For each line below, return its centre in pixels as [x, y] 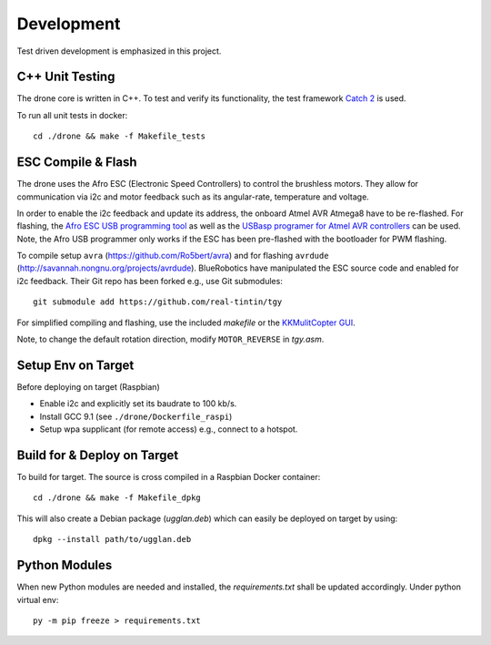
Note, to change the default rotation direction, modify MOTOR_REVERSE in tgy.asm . [170, 339]
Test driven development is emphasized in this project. [119, 51]
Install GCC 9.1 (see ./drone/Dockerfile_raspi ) [136, 416]
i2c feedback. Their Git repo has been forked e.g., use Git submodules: [150, 281]
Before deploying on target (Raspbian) [88, 386]
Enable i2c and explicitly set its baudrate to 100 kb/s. [138, 404]
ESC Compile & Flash [77, 163]
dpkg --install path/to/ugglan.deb [112, 539]
